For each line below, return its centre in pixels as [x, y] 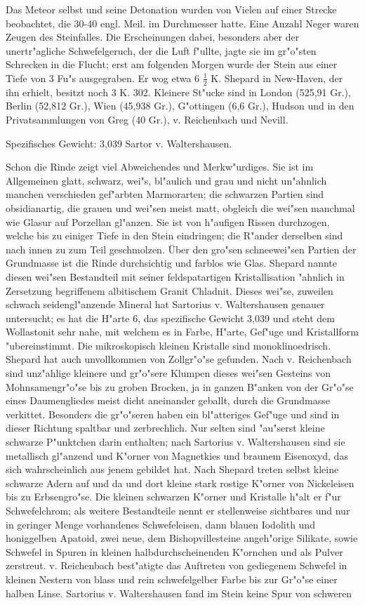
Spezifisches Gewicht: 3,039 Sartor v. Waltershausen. [119, 143]
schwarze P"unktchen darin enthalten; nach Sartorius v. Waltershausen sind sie [175, 442]
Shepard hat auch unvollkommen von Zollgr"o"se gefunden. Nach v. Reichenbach [179, 359]
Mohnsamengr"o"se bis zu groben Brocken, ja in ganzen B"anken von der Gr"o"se [180, 386]
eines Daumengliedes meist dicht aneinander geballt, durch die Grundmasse [168, 400]
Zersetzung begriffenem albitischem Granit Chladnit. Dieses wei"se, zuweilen [170, 290]
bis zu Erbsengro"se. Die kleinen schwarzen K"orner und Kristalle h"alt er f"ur [173, 497]
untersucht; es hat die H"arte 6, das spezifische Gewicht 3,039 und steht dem [170, 318]
